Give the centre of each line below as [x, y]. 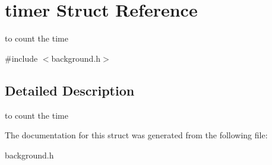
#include [21, 58]
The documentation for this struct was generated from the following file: [136, 135]
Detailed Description [70, 90]
